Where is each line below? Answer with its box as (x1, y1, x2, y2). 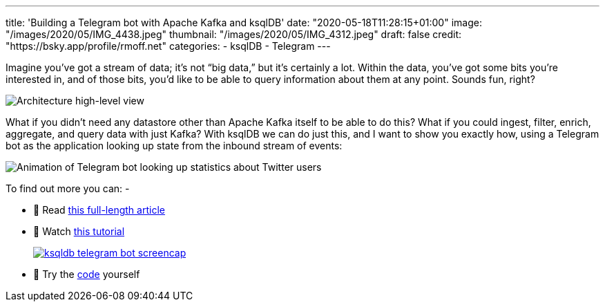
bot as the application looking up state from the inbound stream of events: (6, 140, 343, 151)
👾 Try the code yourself (33, 268, 140, 280)
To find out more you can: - (6, 183, 130, 194)
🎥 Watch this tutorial (33, 225, 125, 237)
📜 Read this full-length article (33, 204, 165, 216)
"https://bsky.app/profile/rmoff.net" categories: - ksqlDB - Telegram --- (6, 40, 331, 52)
